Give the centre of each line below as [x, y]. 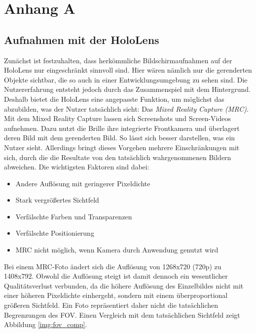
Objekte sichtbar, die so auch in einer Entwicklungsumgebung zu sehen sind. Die [126, 79]
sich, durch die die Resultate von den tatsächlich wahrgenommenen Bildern [118, 157]
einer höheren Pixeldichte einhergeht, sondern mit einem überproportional [116, 295]
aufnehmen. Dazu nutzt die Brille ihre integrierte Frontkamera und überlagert [122, 128]
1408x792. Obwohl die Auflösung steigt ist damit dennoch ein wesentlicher [116, 276]
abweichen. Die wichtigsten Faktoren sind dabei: [77, 167]
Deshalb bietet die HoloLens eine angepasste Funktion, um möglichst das [114, 99]
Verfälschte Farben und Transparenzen [74, 216]
